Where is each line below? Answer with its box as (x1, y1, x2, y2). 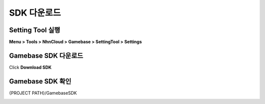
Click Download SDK (9, 64, 52, 70)
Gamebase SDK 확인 (9, 77, 72, 85)
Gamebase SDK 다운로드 (9, 51, 83, 60)
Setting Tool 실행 (9, 26, 60, 34)
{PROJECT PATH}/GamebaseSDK (9, 90, 77, 96)
